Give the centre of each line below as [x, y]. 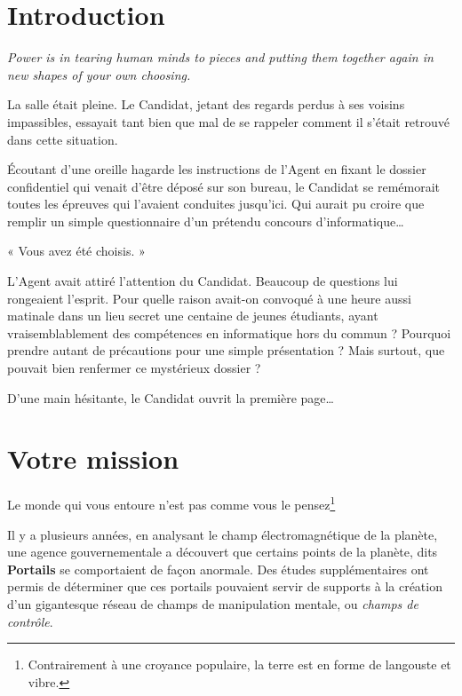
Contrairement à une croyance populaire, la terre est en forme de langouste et [239, 664]
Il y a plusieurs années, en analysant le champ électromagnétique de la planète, [223, 534]
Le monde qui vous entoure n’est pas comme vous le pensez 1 [171, 503]
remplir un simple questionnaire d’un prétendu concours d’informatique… [206, 221]
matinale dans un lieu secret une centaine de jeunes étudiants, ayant [193, 316]
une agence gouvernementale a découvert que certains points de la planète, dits [223, 552]
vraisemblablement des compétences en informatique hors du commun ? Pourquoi [229, 332]
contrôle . [30, 621]
